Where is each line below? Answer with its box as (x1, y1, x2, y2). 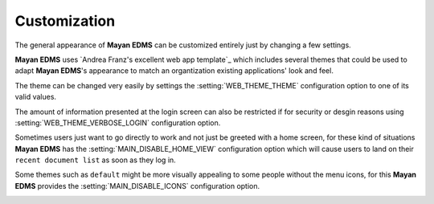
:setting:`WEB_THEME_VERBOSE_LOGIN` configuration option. (14, 117, 221, 128)
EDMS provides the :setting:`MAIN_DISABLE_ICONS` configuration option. (14, 181, 260, 190)
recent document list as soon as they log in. (14, 155, 176, 165)
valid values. (14, 92, 56, 102)
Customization (14, 12, 116, 30)
